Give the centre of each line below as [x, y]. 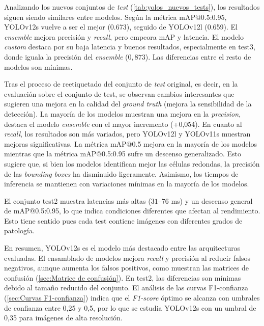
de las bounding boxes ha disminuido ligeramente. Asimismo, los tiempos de [121, 173]
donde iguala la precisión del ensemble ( [66, 56]
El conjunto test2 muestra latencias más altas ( [78, 200]
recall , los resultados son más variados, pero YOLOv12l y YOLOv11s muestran [127, 134]
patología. [19, 230]
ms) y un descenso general [212, 200]
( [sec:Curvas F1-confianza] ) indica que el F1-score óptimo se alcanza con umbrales [132, 298]
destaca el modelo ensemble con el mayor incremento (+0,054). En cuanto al [123, 124]
